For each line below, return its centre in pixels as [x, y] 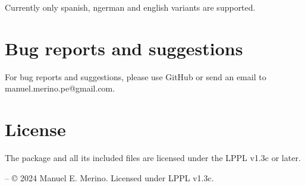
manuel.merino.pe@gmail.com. [60, 88]
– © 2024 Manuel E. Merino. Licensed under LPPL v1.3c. [109, 177]
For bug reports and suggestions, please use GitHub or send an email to [136, 76]
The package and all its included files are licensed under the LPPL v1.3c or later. [153, 158]
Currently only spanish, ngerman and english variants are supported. [130, 7]
